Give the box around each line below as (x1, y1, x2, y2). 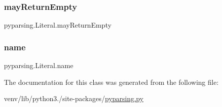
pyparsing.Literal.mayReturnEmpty (4, 20, 111, 30)
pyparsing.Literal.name (4, 60, 74, 71)
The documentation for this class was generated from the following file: (4, 76, 219, 87)
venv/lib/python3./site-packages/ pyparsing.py (4, 93, 144, 104)
